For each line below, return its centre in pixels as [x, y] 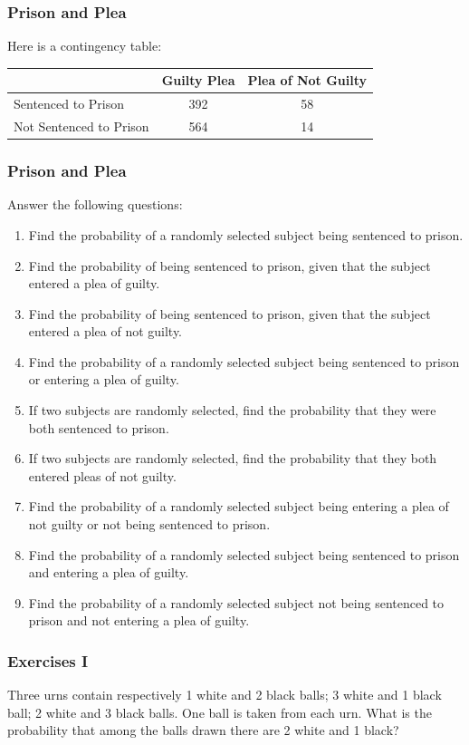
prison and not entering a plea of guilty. [139, 620]
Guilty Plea [198, 80]
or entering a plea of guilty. [104, 379]
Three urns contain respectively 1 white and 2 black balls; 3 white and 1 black [225, 695]
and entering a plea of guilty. [109, 572]
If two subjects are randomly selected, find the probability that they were [232, 410]
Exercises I [48, 660]
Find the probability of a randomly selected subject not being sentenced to [236, 602]
